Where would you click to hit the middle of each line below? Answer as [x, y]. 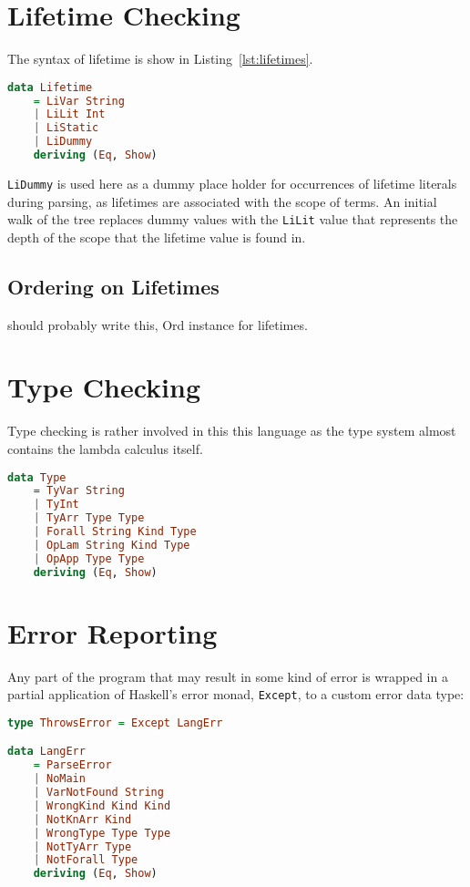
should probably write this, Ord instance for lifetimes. [158, 324]
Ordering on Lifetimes [113, 286]
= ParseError [72, 765]
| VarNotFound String [98, 793]
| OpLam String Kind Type [112, 545]
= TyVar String [79, 491]
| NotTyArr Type [82, 846]
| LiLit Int [69, 114]
